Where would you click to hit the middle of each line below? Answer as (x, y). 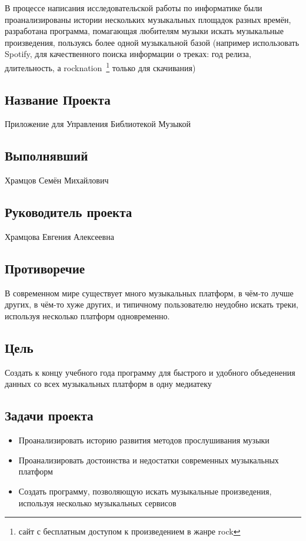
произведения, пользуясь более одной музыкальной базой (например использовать (152, 42)
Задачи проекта (49, 415)
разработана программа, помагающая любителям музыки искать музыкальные (144, 31)
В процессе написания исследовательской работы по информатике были (134, 8)
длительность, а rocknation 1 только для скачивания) (100, 66)
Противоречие (45, 268)
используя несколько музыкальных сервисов (97, 502)
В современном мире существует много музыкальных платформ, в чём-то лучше (149, 293)
